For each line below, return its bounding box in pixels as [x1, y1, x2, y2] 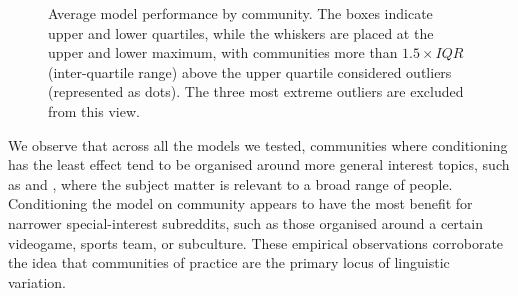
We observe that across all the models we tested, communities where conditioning [8, 134, 508, 155]
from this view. [48, 100, 140, 121]
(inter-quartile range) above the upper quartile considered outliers [48, 61, 452, 82]
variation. [8, 271, 67, 292]
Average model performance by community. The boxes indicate [48, 3, 433, 23]
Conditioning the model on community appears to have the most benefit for [8, 193, 473, 214]
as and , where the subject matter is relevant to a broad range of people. [8, 173, 453, 194]
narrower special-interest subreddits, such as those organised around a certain [8, 212, 483, 233]
